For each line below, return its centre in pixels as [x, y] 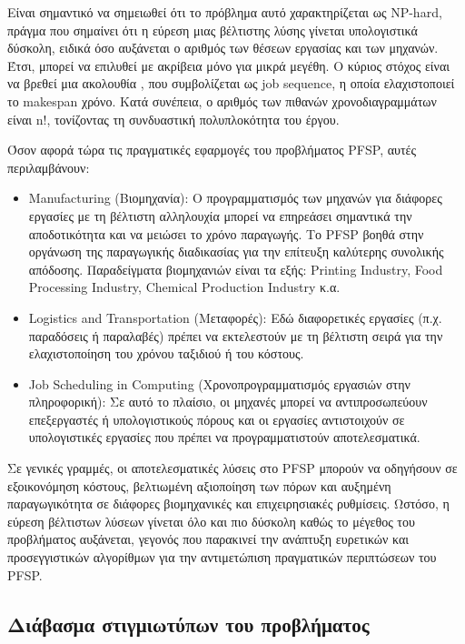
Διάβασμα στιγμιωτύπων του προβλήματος [188, 624]
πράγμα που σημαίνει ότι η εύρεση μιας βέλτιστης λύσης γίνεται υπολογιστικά [213, 30]
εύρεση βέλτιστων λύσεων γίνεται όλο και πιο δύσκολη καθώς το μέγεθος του [211, 521]
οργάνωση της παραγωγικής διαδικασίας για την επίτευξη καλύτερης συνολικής [236, 252]
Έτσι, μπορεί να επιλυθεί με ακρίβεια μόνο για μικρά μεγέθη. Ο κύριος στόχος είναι [229, 65]
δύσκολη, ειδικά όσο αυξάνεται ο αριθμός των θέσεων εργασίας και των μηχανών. [223, 48]
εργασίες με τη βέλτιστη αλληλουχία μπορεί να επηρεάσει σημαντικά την [220, 215]
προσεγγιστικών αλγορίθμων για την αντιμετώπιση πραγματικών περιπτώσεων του [222, 557]
